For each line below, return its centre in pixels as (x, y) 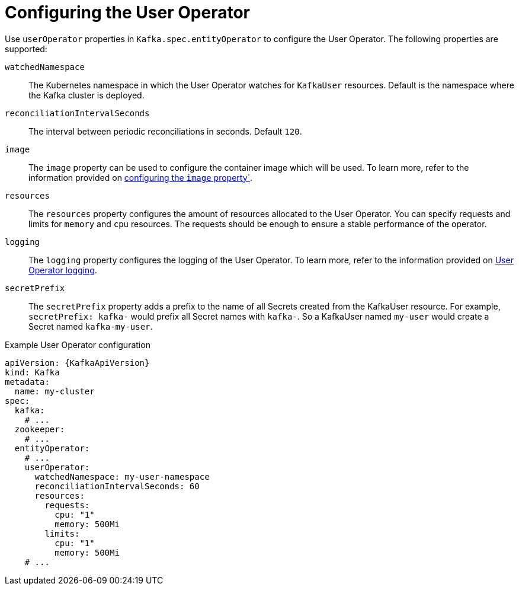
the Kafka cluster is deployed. (86, 95)
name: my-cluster (55, 391)
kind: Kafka (32, 372)
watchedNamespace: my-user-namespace (122, 476)
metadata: (27, 382)
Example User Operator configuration (78, 345)
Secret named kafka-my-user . (91, 326)
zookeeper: (40, 429)
